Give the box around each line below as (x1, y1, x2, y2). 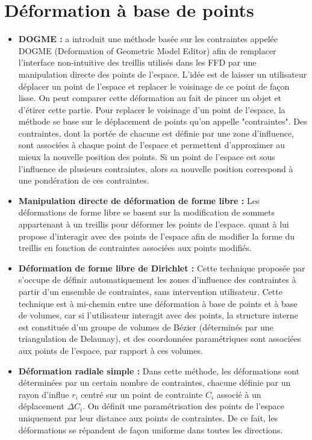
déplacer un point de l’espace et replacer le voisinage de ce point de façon (18, 79, 290, 92)
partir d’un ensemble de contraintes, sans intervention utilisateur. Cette (18, 285, 282, 297)
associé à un (216, 388, 261, 400)
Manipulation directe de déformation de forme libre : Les (18, 194, 260, 206)
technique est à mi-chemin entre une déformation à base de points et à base (18, 297, 298, 309)
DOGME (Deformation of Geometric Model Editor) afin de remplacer (18, 44, 276, 57)
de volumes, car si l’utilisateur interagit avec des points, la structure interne (18, 309, 298, 321)
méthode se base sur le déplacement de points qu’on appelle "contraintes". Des (18, 115, 307, 128)
